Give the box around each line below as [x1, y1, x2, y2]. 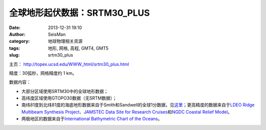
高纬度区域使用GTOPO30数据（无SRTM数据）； [21, 95, 117, 101]
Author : [9, 31, 26, 37]
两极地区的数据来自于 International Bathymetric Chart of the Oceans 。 [21, 116, 163, 122]
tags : [9, 45, 20, 51]
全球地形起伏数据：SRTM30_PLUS [9, 7, 150, 18]
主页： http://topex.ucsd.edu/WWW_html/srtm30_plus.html [9, 61, 129, 67]
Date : [9, 25, 21, 31]
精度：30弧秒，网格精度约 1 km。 [9, 70, 77, 76]
